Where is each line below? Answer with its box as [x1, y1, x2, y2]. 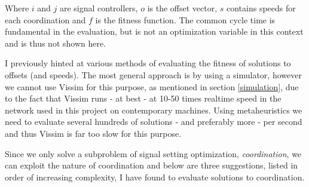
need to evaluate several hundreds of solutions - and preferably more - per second [5, 115, 302, 128]
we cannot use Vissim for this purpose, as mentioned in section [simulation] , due [5, 80, 299, 93]
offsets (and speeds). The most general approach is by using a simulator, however [5, 68, 302, 81]
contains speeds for [226, 2, 296, 14]
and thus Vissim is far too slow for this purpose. [5, 127, 182, 139]
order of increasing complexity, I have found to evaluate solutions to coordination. [5, 170, 305, 183]
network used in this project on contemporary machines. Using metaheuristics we [5, 103, 302, 116]
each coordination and [5, 13, 86, 26]
